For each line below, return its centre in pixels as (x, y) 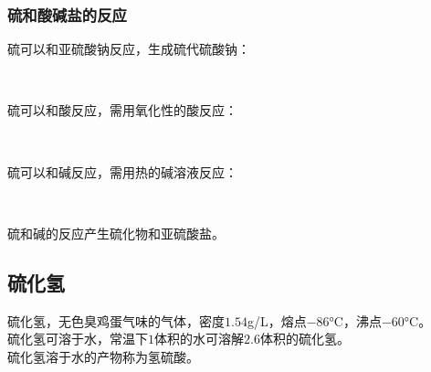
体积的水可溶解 (199, 339)
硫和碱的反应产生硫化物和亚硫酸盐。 (116, 233)
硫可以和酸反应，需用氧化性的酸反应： (122, 110)
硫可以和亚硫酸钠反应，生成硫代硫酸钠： (129, 49)
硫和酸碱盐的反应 (67, 14)
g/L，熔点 (277, 320)
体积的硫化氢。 (305, 339)
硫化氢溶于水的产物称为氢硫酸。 (103, 356)
